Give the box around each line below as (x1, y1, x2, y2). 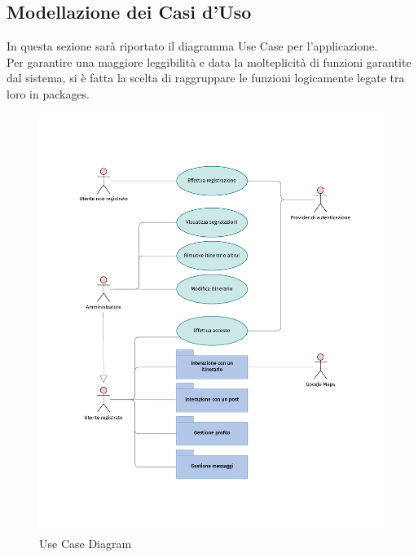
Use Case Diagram (39, 534, 132, 551)
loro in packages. (7, 85, 90, 102)
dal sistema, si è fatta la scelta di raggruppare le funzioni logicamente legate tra (7, 69, 405, 86)
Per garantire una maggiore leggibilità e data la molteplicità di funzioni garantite (7, 53, 411, 70)
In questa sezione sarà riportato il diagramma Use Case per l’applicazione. (7, 37, 378, 55)
